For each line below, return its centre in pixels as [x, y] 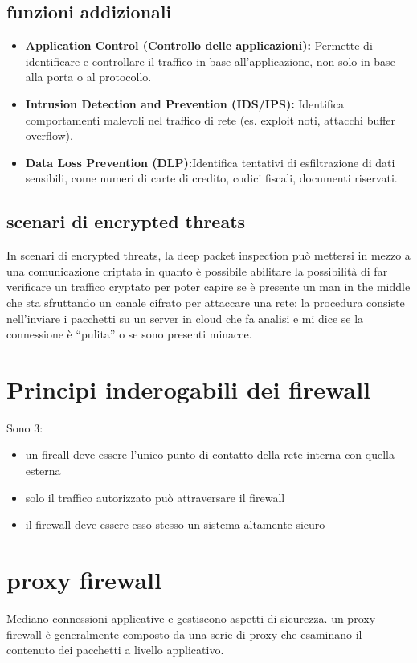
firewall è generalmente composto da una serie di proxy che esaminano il [184, 634]
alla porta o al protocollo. [88, 77]
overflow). [49, 135]
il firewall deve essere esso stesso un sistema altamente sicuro [175, 524]
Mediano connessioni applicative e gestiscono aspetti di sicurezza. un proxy [191, 618]
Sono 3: [25, 427]
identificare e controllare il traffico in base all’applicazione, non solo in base [210, 61]
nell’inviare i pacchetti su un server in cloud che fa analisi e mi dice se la [185, 318]
